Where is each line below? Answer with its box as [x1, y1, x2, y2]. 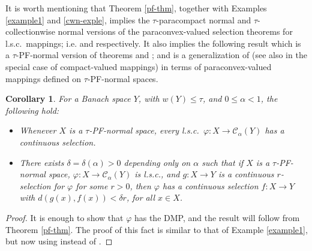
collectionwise [5, 25, 55, 38]
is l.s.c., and [134, 168, 180, 180]
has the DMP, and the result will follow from [134, 211, 300, 223]
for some [76, 179, 108, 192]
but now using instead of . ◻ [5, 235, 113, 247]
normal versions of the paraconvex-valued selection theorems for [58, 25, 293, 38]
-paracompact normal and [156, 13, 251, 26]
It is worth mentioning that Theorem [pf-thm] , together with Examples [5, 2, 267, 14]
